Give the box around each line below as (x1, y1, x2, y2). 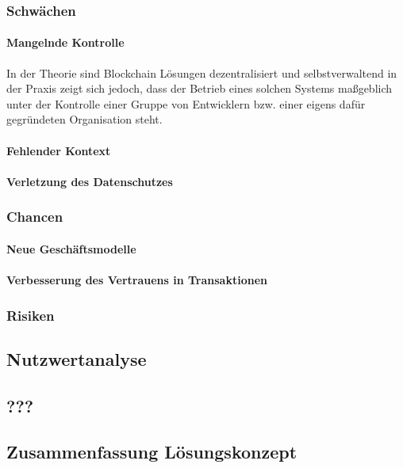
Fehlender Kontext (6, 142, 111, 158)
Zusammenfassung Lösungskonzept (6, 439, 297, 464)
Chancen (6, 207, 63, 226)
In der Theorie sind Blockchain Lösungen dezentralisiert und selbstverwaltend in (6, 64, 397, 81)
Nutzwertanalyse (6, 346, 147, 371)
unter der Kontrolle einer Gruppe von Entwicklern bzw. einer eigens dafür (6, 95, 366, 112)
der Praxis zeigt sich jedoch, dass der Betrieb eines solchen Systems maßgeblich (6, 80, 393, 97)
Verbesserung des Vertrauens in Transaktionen (6, 272, 267, 288)
